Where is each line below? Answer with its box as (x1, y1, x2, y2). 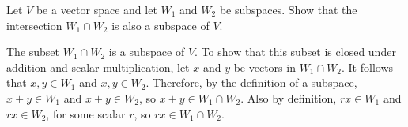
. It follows (342, 58, 394, 75)
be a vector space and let (36, 2, 157, 17)
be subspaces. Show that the (219, 2, 357, 17)
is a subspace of (108, 43, 185, 60)
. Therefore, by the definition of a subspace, (145, 74, 357, 91)
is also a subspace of (111, 17, 210, 33)
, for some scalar (46, 105, 126, 121)
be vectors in (233, 58, 296, 75)
